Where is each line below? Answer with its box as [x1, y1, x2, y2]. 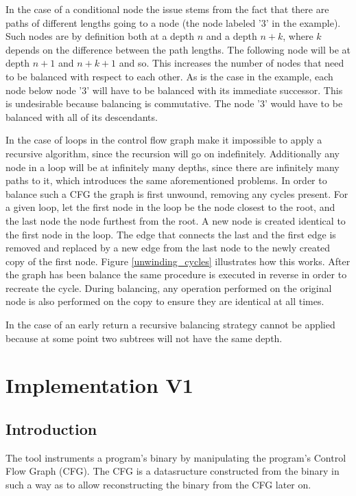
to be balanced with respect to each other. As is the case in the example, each [5, 69, 333, 83]
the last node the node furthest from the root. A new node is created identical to [5, 213, 346, 227]
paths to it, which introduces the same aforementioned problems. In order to [5, 173, 327, 188]
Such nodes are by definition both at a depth [5, 29, 195, 43]
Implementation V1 [5, 371, 193, 399]
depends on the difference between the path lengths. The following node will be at [5, 42, 351, 56]
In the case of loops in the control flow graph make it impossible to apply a [5, 133, 322, 147]
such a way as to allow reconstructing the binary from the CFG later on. [5, 477, 311, 492]
